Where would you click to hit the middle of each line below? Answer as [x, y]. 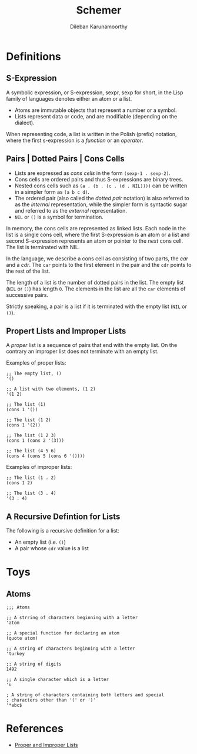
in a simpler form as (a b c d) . [52, 191]
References [35, 729]
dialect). [24, 123]
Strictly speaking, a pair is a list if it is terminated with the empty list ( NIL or [96, 306]
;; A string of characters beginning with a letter [71, 649]
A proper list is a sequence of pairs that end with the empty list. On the [92, 345]
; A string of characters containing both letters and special [85, 695]
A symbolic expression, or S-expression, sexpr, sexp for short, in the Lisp [95, 92]
